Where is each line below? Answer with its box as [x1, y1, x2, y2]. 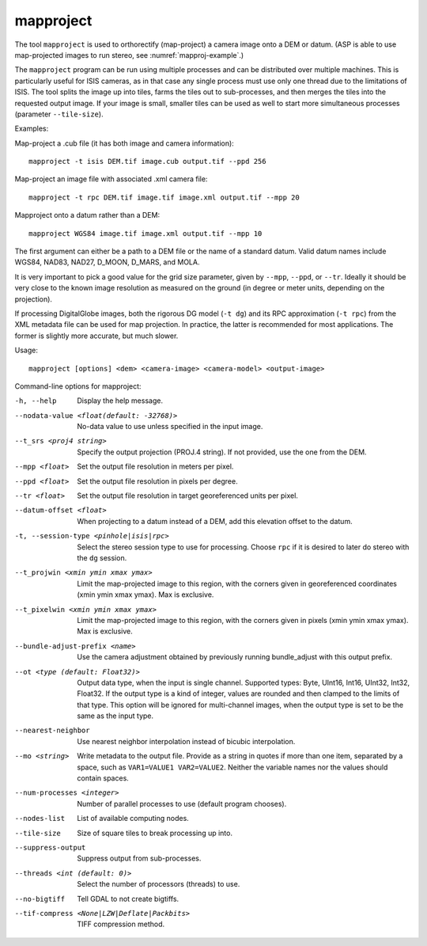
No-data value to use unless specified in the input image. [77, 422, 263, 431]
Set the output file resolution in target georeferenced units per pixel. [77, 491, 298, 500]
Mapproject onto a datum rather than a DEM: [14, 211, 161, 220]
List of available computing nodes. [77, 814, 189, 823]
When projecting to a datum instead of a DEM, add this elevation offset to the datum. [77, 516, 353, 526]
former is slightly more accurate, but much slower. [14, 331, 179, 340]
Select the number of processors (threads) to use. [77, 880, 240, 889]
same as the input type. [77, 711, 154, 720]
